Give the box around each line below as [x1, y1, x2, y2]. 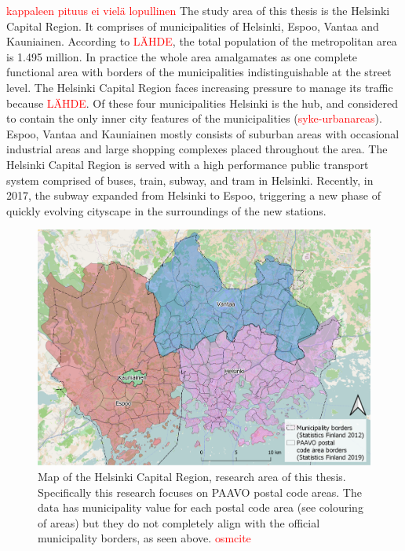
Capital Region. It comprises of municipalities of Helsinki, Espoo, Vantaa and [6, 17, 379, 34]
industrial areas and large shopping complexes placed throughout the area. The [6, 141, 388, 157]
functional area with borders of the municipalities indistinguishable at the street [6, 64, 392, 80]
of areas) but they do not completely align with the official [38, 514, 320, 531]
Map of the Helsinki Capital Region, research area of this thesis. [38, 468, 346, 484]
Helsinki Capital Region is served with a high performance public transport [6, 156, 369, 172]
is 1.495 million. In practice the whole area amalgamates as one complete [6, 48, 358, 64]
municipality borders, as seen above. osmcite [38, 530, 251, 546]
